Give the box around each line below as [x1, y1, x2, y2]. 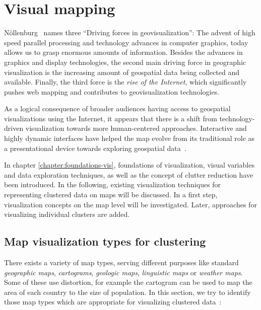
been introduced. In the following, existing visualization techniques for [4, 179, 221, 190]
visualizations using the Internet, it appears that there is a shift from [4, 113, 217, 123]
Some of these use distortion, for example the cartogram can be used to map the [4, 277, 252, 287]
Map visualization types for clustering [4, 234, 206, 249]
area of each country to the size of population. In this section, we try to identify [4, 286, 251, 297]
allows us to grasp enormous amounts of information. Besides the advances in [4, 47, 243, 57]
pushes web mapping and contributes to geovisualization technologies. [4, 86, 220, 97]
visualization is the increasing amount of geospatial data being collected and [4, 66, 240, 77]
